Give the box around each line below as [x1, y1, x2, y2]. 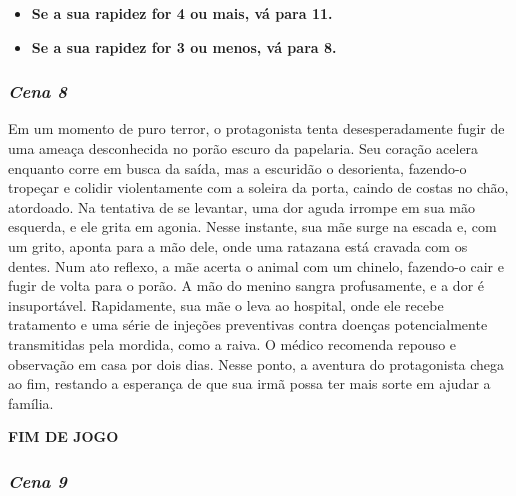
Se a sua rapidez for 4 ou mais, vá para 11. [31, 3, 333, 23]
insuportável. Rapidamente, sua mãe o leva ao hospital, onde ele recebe [8, 294, 444, 315]
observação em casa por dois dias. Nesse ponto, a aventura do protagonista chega [8, 353, 505, 374]
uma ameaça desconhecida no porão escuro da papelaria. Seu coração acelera [8, 138, 479, 158]
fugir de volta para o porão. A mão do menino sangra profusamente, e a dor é [8, 275, 484, 296]
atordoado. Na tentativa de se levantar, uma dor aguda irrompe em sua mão [8, 196, 475, 217]
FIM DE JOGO [8, 426, 119, 447]
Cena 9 [8, 468, 67, 493]
